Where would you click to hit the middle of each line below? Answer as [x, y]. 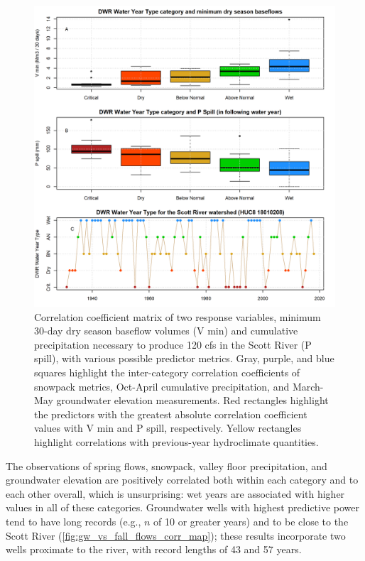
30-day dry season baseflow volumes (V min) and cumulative [166, 331]
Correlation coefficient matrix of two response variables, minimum [178, 316]
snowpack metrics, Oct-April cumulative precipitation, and [162, 386]
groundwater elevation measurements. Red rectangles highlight [192, 400]
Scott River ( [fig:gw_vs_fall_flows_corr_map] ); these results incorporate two [176, 535]
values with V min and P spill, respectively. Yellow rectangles [168, 428]
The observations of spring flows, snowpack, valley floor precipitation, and [167, 465]
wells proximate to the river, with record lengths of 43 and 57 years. [154, 549]
